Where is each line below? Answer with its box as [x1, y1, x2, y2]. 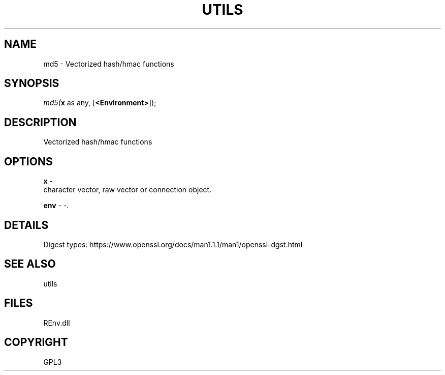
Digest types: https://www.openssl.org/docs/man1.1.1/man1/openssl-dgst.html [43, 240, 303, 249]
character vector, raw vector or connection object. [43, 185, 212, 194]
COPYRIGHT [4, 336, 68, 349]
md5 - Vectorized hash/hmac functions [43, 59, 174, 68]
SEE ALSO [4, 257, 56, 271]
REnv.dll [43, 318, 70, 327]
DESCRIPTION [4, 116, 77, 129]
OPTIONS [4, 155, 53, 168]
